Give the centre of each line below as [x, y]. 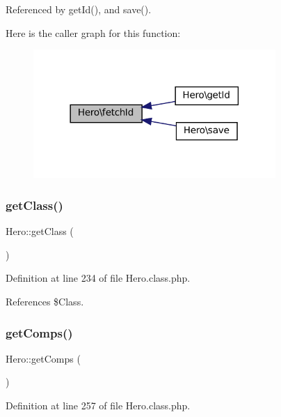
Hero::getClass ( [40, 231]
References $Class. [45, 302]
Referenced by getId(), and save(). [79, 9]
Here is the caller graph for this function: [93, 32]
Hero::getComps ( [43, 358]
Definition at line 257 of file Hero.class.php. [98, 405]
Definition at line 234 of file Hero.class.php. [98, 278]
